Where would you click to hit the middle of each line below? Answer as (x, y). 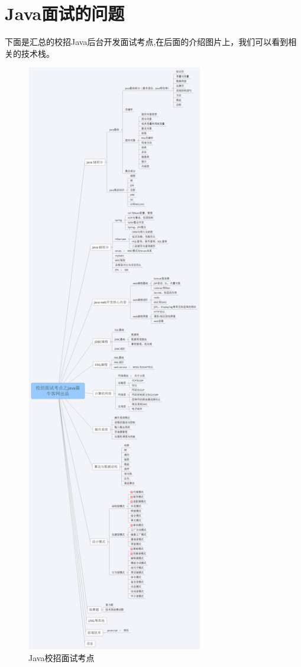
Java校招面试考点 (62, 657)
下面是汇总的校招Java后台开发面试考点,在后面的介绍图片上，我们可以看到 (147, 42)
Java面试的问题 (65, 13)
